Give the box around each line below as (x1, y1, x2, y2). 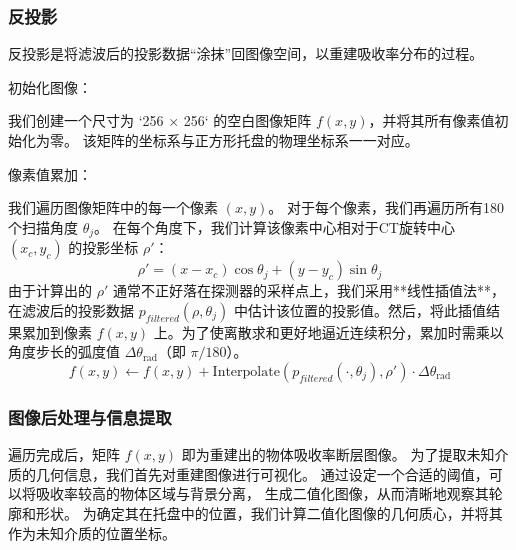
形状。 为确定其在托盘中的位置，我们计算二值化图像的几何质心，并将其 (35, 503, 503, 524)
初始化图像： (8, 76, 92, 97)
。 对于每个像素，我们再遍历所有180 (268, 197, 504, 218)
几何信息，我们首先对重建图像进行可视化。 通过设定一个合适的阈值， (35, 463, 489, 484)
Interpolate (212, 365, 280, 380)
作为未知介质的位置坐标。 (8, 522, 176, 543)
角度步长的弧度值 (8, 341, 120, 362)
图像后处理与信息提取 (8, 404, 172, 429)
